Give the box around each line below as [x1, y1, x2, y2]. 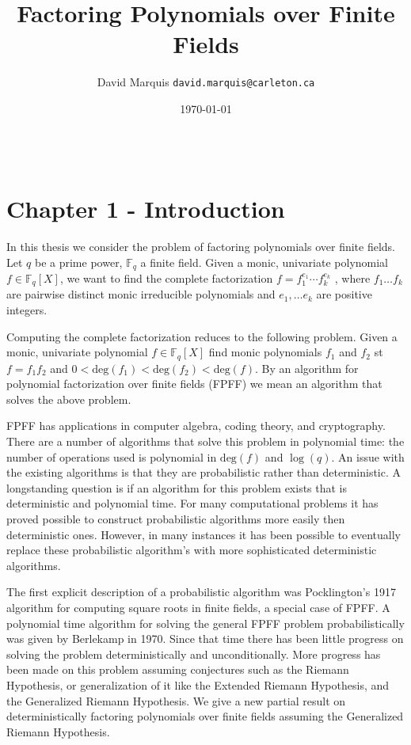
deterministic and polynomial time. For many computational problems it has [6, 495, 379, 511]
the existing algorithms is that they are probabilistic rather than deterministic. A [6, 464, 401, 481]
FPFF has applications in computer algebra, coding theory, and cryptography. [6, 417, 386, 434]
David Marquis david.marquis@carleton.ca [97, 74, 315, 90]
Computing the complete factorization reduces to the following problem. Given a [6, 328, 398, 344]
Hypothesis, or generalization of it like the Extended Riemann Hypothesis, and [6, 676, 390, 693]
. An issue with [331, 448, 405, 465]
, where [334, 270, 371, 286]
